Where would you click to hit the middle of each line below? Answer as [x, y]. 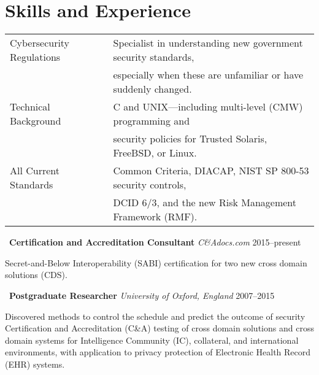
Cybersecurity [40, 43]
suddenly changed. [152, 89]
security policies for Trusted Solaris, [190, 139]
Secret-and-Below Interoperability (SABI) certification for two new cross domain [156, 262]
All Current [35, 171]
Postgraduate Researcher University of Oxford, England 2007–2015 [142, 295]
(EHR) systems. [35, 364]
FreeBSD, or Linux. [155, 153]
